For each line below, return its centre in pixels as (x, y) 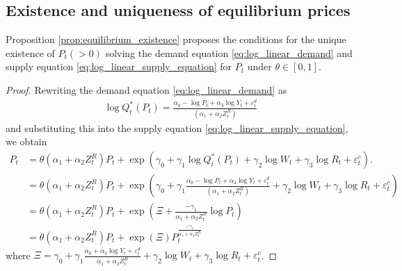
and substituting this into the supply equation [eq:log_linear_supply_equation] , (177, 128)
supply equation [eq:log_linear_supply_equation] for (119, 66)
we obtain (26, 141)
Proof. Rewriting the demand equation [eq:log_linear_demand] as (146, 89)
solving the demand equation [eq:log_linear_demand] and (229, 52)
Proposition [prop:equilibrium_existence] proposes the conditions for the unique (176, 39)
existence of (30, 52)
